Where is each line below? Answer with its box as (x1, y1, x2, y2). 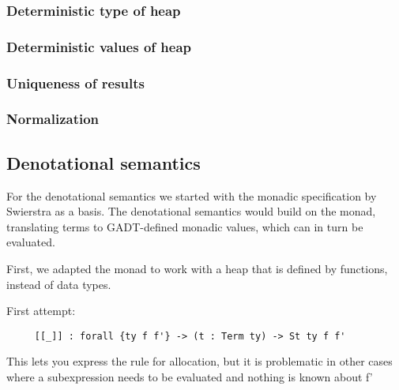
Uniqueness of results (6, 73, 145, 92)
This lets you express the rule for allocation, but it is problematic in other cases (6, 353, 393, 369)
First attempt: (6, 302, 76, 319)
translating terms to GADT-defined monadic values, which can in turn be (6, 218, 363, 234)
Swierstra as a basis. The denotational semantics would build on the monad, (6, 203, 376, 219)
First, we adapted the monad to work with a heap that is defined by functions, (6, 260, 388, 276)
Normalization (6, 109, 100, 129)
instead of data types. (6, 276, 111, 292)
